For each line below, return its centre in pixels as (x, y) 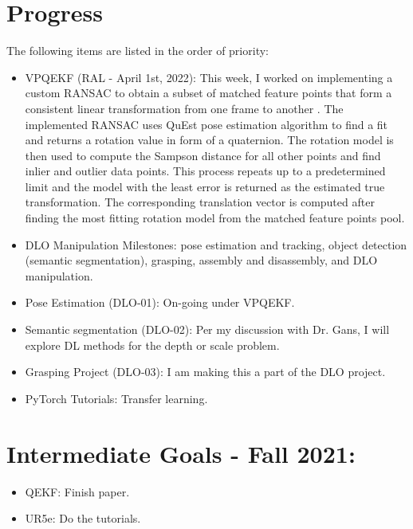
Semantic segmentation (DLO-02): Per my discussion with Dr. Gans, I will (207, 329)
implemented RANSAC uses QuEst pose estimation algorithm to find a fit (206, 124)
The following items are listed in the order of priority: (138, 51)
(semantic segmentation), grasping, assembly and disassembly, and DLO (201, 260)
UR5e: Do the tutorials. (83, 518)
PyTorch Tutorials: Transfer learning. (116, 398)
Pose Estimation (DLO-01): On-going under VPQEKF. (160, 302)
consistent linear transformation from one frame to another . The (184, 108)
